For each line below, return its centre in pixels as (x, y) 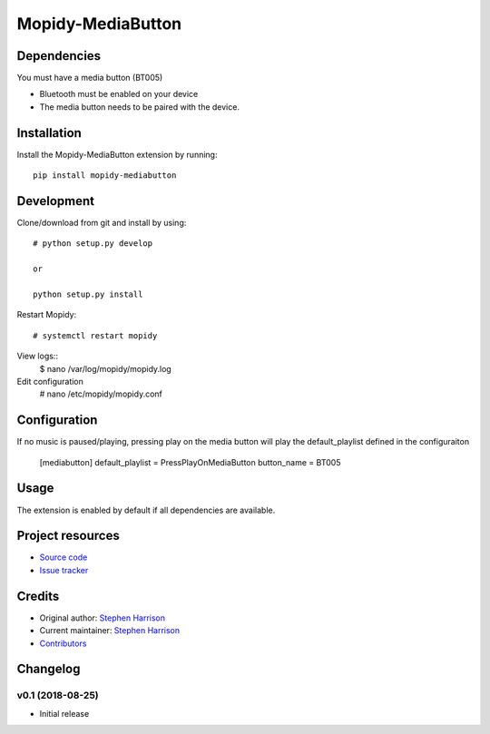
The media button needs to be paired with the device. (140, 107)
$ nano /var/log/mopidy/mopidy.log (105, 368)
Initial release (64, 713)
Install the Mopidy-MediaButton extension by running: (117, 154)
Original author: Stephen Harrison (102, 618)
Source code (64, 557)
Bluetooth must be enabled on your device (119, 94)
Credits (38, 596)
